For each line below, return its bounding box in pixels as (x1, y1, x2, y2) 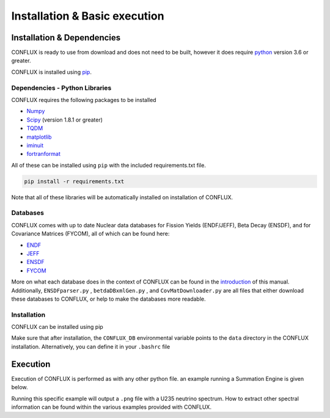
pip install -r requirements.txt (24, 178, 125, 185)
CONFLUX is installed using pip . (11, 68, 92, 76)
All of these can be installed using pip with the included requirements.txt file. (11, 161, 206, 169)
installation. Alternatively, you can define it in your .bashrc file (11, 343, 170, 350)
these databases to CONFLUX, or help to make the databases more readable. (11, 295, 206, 302)
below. (11, 384, 28, 391)
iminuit (26, 141, 44, 149)
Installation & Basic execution (11, 9, 164, 23)
